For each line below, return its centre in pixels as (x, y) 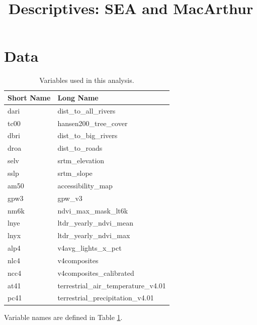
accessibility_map (85, 185)
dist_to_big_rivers (88, 135)
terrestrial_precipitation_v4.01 (106, 298)
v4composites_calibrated (96, 273)
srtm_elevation (81, 160)
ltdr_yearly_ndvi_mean (96, 223)
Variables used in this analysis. (87, 80)
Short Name (29, 97)
